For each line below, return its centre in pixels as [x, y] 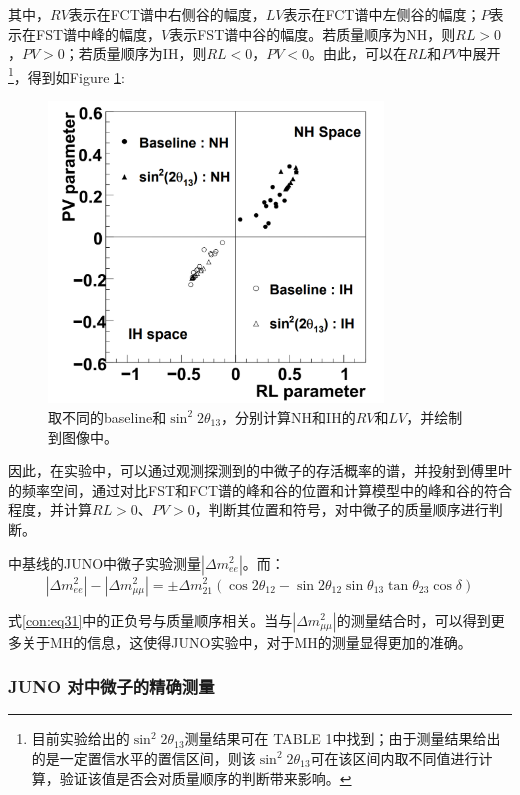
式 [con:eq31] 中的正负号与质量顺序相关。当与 [150, 619]
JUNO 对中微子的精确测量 [111, 686]
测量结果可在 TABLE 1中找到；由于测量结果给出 [342, 738]
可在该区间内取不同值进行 [394, 757]
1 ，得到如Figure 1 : [66, 75]
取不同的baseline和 [107, 416]
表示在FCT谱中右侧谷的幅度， [167, 14]
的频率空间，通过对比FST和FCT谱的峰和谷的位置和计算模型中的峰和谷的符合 [260, 489]
